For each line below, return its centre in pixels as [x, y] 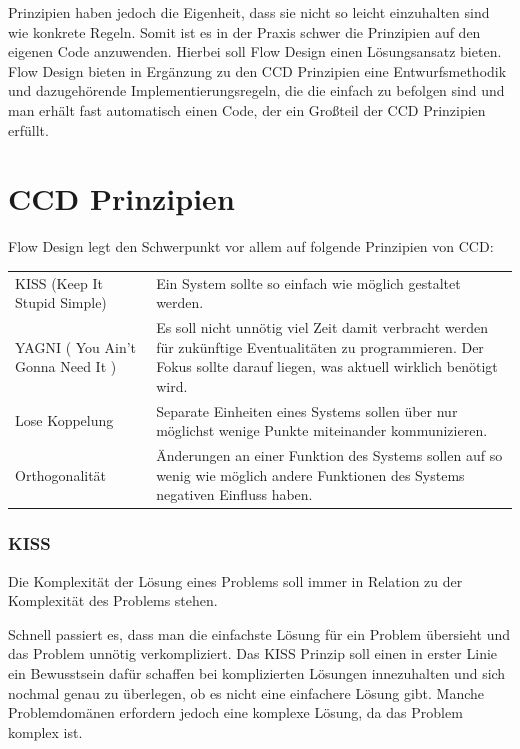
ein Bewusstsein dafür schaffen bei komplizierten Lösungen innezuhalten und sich [257, 673]
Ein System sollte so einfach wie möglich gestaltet [308, 282]
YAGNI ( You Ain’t [76, 346]
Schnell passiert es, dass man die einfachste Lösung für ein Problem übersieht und [259, 633]
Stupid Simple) [61, 302]
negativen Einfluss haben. [234, 494]
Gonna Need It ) [66, 366]
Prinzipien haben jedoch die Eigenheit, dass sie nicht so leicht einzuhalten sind [249, 12]
